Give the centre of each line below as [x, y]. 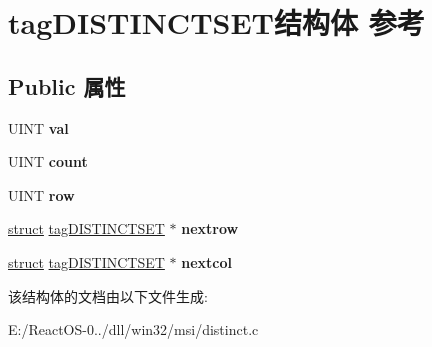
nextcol [206, 261]
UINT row [41, 194]
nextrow [210, 228]
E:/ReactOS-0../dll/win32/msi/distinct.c [133, 329]
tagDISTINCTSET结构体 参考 [216, 22]
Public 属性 [67, 85]
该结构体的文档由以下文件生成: [108, 295]
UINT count [48, 161]
